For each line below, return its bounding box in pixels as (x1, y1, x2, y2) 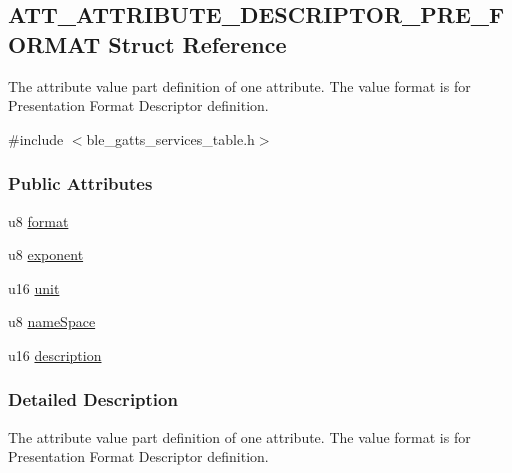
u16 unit (8, 277, 60, 298)
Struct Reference (108, 28, 287, 59)
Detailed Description (8, 387, 178, 412)
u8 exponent (8, 244, 84, 265)
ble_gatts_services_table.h (86, 128, 255, 149)
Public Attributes (8, 171, 153, 196)
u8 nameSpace (8, 311, 96, 332)
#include (8, 128, 64, 149)
